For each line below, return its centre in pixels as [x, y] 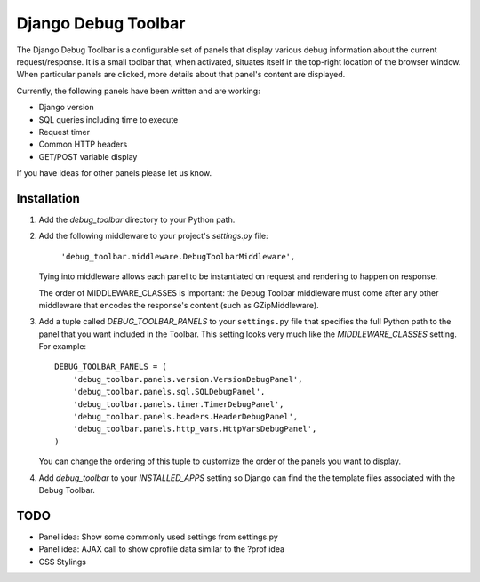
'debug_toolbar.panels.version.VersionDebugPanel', [188, 379]
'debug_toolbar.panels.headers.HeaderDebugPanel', [185, 417]
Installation [48, 199]
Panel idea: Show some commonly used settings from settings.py [159, 537]
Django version [67, 108]
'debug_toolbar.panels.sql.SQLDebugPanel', [169, 392]
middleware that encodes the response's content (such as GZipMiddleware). [179, 305]
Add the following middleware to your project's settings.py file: [153, 236]
